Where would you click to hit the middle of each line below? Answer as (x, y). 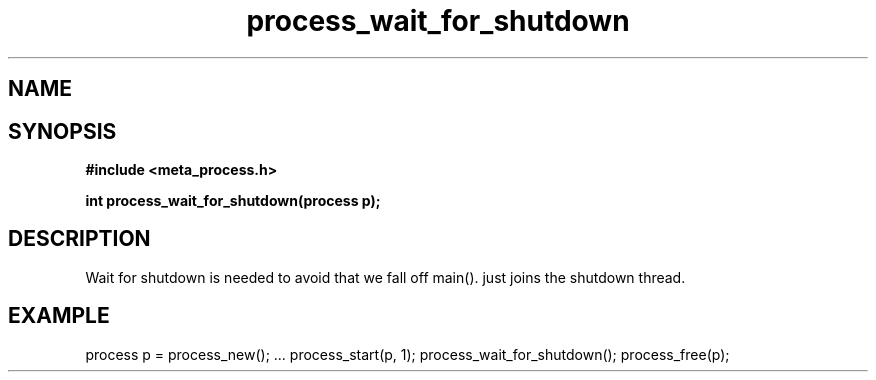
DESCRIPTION (79, 239)
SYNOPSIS (62, 131)
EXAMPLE (59, 316)
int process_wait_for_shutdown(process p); (233, 201)
